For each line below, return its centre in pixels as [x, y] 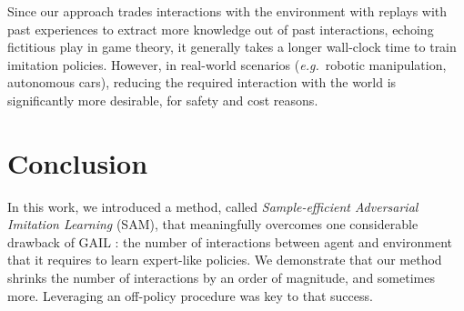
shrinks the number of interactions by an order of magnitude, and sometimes [221, 278]
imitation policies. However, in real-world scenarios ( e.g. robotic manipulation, [227, 64]
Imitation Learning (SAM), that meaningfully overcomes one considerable [213, 224]
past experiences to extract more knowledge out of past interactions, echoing [221, 29]
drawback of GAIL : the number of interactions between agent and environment [230, 241]
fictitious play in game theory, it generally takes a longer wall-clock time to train [232, 47]
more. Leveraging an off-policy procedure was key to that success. [190, 295]
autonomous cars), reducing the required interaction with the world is [202, 82]
